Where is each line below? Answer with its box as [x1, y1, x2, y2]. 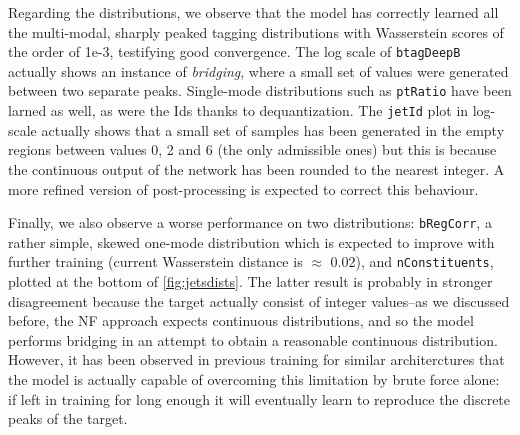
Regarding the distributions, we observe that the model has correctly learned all [8, 2, 499, 22]
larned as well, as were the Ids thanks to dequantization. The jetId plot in [8, 100, 469, 121]
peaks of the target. [8, 408, 128, 429]
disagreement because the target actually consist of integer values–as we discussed [8, 290, 510, 311]
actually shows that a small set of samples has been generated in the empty [41, 119, 505, 140]
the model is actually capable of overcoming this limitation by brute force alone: [8, 369, 500, 389]
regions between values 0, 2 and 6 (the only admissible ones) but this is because [8, 139, 497, 160]
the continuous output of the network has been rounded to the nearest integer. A [8, 158, 505, 179]
